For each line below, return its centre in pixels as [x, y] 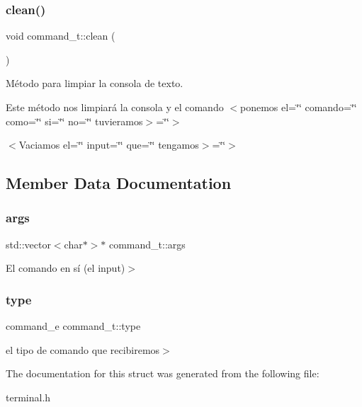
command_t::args [147, 244]
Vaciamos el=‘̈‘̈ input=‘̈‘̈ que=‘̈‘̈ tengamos [109, 145]
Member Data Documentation [119, 183]
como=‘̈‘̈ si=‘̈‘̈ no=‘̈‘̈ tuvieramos [74, 121]
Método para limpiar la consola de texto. [95, 83]
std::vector [28, 244]
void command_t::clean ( [61, 36]
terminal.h [28, 397]
